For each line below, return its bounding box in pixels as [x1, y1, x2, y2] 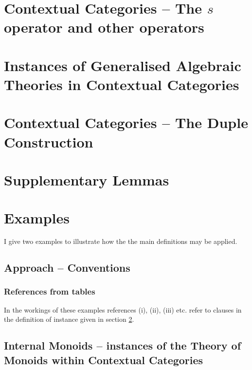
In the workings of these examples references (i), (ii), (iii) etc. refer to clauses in [4, 304, 242, 314]
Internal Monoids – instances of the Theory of [4, 338, 241, 353]
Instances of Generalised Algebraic [4, 55, 241, 75]
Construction [4, 131, 93, 151]
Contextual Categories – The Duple [4, 112, 248, 132]
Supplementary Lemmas [4, 169, 169, 189]
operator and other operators [4, 17, 204, 37]
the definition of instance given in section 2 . [4, 314, 134, 324]
